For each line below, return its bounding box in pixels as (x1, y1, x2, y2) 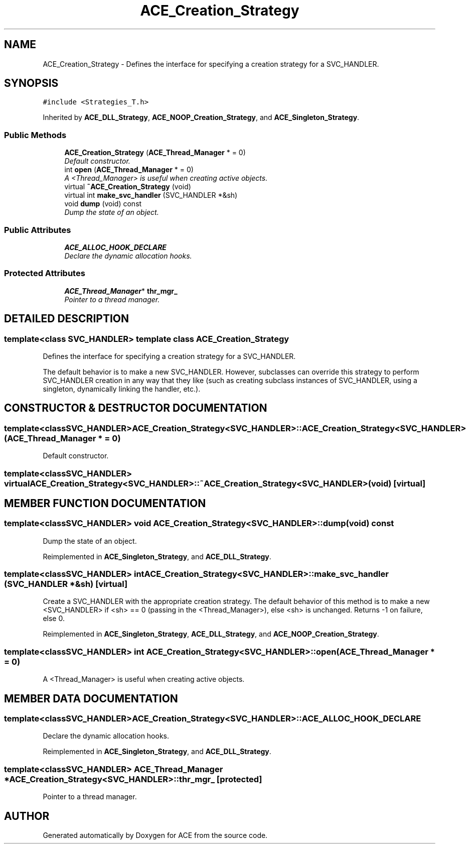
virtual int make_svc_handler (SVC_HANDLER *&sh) (64, 191, 238, 200)
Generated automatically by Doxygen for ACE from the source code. (43, 831, 268, 840)
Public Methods (4, 130, 67, 140)
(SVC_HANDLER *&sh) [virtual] (4, 579, 128, 589)
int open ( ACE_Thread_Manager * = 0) (64, 165, 194, 174)
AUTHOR (4, 809, 50, 822)
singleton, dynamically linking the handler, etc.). (43, 384, 201, 393)
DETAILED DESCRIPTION (4, 312, 129, 325)
